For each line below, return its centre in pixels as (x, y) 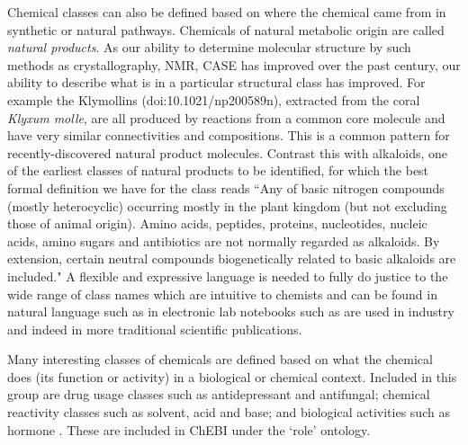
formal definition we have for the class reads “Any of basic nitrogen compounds (226, 187)
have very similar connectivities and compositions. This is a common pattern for (229, 135)
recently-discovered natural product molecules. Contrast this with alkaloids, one (228, 152)
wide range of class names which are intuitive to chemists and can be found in (222, 294)
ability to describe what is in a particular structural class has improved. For (216, 82)
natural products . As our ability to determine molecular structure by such (209, 47)
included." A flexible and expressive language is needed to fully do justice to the (228, 276)
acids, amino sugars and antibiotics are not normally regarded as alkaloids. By (224, 240)
